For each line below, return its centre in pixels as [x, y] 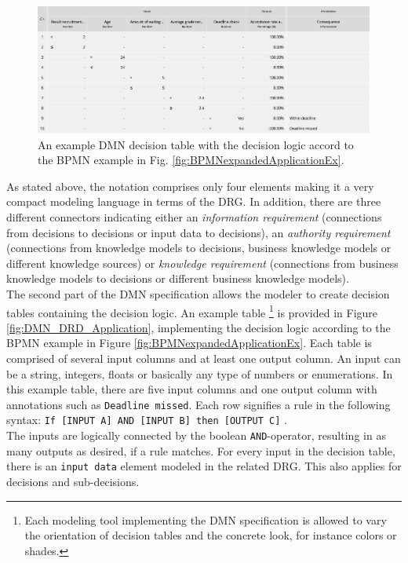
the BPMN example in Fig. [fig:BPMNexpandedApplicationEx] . [191, 160]
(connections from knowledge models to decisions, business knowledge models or [199, 248]
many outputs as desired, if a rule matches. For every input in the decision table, [201, 450]
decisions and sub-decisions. [73, 482]
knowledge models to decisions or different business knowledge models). [178, 278]
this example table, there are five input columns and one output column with [192, 389]
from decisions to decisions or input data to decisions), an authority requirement [199, 232]
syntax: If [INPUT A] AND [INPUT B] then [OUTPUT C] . [147, 420]
